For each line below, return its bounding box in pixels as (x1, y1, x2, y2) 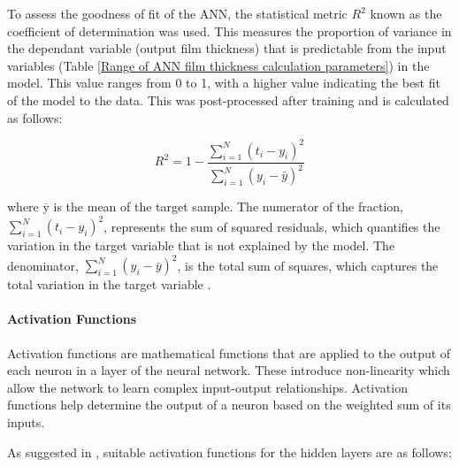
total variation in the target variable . (7, 275, 211, 294)
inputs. (7, 412, 45, 431)
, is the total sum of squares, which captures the (177, 256, 439, 274)
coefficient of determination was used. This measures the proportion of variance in (7, 21, 452, 40)
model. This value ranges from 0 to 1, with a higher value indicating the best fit (7, 73, 440, 92)
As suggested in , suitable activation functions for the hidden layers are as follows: (7, 442, 452, 461)
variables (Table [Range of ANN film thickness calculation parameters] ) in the (7, 56, 430, 74)
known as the (370, 4, 442, 22)
